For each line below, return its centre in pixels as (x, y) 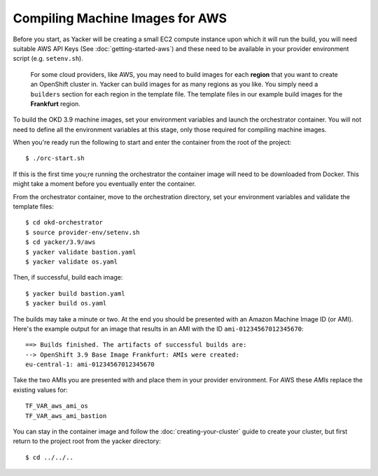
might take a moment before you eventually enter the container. (104, 184)
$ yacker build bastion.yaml (75, 293)
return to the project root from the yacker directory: (87, 441)
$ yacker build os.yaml (66, 303)
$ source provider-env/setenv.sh (83, 232)
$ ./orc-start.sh (55, 158)
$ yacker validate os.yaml (72, 261)
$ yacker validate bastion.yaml (81, 252)
